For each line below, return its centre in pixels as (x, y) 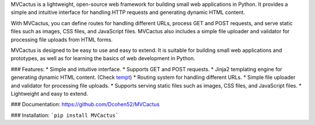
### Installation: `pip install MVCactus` (65, 115)
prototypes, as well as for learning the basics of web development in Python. (103, 58)
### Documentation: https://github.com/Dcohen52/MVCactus (85, 105)
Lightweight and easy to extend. (50, 93)
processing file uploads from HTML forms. (62, 39)
